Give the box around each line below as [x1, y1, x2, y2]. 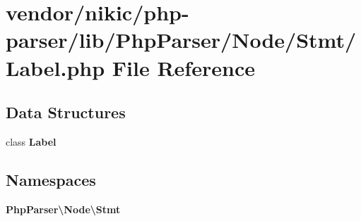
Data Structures [6, 101, 126, 123]
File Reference [112, 53, 255, 82]
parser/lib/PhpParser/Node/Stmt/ [6, 25, 357, 54]
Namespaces [6, 168, 96, 190]
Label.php [6, 53, 105, 82]
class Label [6, 134, 57, 149]
